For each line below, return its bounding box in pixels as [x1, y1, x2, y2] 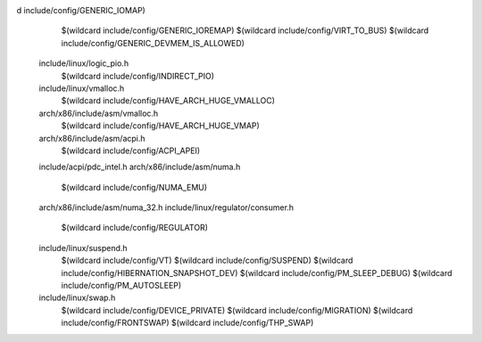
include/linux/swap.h [38, 292, 116, 303]
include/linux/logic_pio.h [38, 58, 129, 69]
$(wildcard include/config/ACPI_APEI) [61, 145, 201, 156]
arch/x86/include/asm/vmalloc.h [38, 108, 159, 118]
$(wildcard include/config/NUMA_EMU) [61, 182, 208, 192]
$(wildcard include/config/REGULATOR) [61, 223, 209, 233]
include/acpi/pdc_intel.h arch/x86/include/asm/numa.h [38, 161, 241, 173]
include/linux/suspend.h [38, 242, 129, 253]
